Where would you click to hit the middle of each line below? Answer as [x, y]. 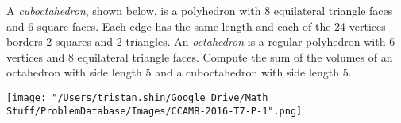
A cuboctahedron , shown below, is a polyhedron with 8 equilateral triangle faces [200, 10]
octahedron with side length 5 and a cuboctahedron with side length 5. [179, 72]
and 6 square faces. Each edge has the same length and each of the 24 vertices [196, 26]
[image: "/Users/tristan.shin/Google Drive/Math [137, 97]
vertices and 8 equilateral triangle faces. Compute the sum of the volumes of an [200, 56]
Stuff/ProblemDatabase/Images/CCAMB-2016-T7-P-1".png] [154, 111]
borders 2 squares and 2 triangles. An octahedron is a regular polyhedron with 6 [201, 41]
